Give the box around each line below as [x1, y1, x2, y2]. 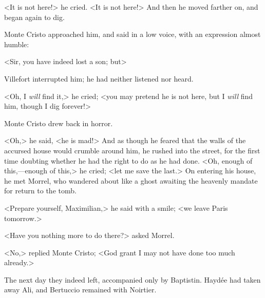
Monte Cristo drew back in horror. [4, 117, 113, 128]
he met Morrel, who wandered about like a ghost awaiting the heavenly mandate [4, 175, 258, 186]
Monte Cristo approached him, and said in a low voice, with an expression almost [4, 29, 261, 39]
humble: [4, 38, 29, 49]
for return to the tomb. [4, 185, 77, 196]
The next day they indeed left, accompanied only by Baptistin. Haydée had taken [4, 274, 261, 285]
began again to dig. [4, 11, 65, 22]
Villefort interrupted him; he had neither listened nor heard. [4, 73, 194, 84]
